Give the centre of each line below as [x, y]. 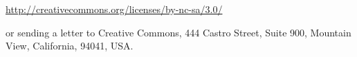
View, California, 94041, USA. [70, 46]
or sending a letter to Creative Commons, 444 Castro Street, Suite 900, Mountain [178, 32]
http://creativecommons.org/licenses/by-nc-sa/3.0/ [114, 9]
